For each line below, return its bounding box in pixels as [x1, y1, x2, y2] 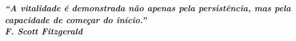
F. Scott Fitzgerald [5, 25, 83, 37]
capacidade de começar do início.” [5, 13, 147, 26]
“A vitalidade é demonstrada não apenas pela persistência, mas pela [5, 2, 291, 14]
